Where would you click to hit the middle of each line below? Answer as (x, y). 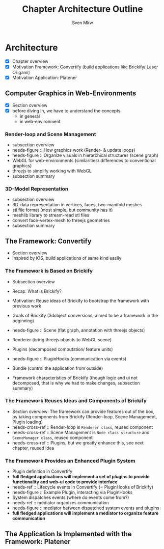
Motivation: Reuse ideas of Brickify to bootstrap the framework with (81, 301)
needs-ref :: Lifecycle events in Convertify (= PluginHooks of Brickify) (83, 487)
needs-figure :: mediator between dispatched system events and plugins (86, 508)
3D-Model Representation (37, 189)
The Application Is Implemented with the (68, 534)
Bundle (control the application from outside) (57, 368)
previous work (27, 306)
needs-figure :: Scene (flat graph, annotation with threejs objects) (79, 330)
